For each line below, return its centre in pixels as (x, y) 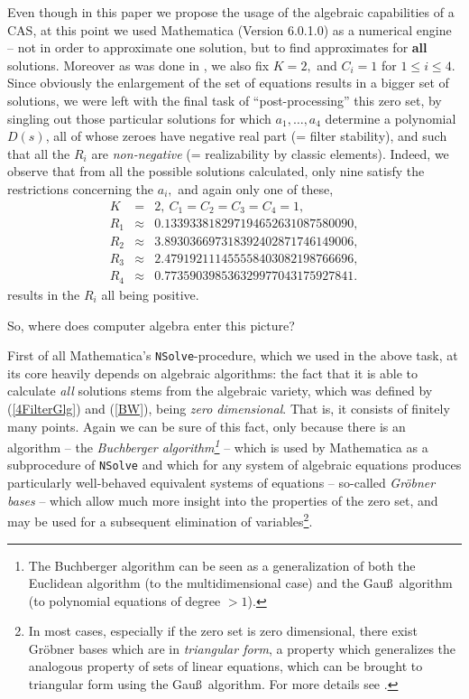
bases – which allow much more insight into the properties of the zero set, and (223, 500)
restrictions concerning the (81, 188)
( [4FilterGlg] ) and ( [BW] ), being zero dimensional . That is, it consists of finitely (229, 408)
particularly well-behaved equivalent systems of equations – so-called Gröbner (221, 483)
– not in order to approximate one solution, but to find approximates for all (217, 47)
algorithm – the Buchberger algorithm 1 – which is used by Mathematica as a (218, 446)
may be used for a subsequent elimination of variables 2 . (160, 520)
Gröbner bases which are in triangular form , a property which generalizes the (242, 648)
